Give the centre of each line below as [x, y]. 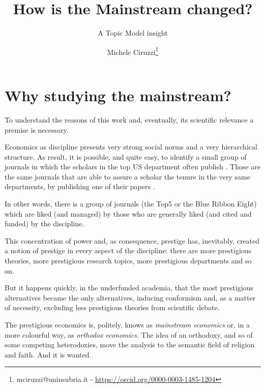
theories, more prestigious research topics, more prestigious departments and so [128, 261]
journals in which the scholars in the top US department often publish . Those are [133, 167]
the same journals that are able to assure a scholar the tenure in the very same [127, 176]
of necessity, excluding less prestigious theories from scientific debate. [112, 307]
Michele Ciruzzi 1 [133, 51]
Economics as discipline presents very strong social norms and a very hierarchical [131, 147]
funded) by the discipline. [45, 223]
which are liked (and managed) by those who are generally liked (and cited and [128, 213]
